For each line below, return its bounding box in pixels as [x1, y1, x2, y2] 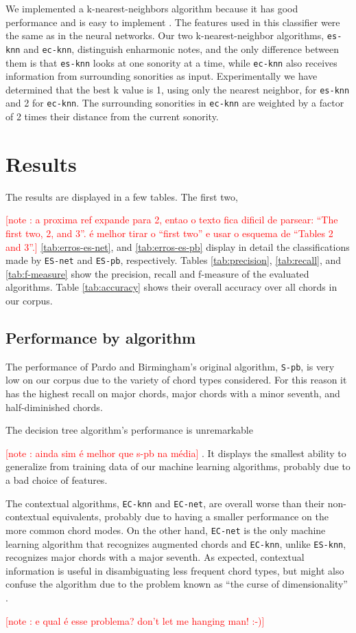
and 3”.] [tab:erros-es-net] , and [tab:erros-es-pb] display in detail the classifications [5, 239, 350, 254]
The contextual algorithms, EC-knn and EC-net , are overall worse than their [5, 496, 325, 510]
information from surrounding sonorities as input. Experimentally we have [5, 69, 318, 83]
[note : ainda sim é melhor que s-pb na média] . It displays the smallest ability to [5, 445, 346, 460]
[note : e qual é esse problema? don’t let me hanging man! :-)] [5, 613, 265, 628]
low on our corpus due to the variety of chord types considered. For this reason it [5, 373, 347, 387]
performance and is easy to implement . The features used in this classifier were [5, 14, 340, 29]
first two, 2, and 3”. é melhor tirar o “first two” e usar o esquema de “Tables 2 [5, 225, 333, 240]
